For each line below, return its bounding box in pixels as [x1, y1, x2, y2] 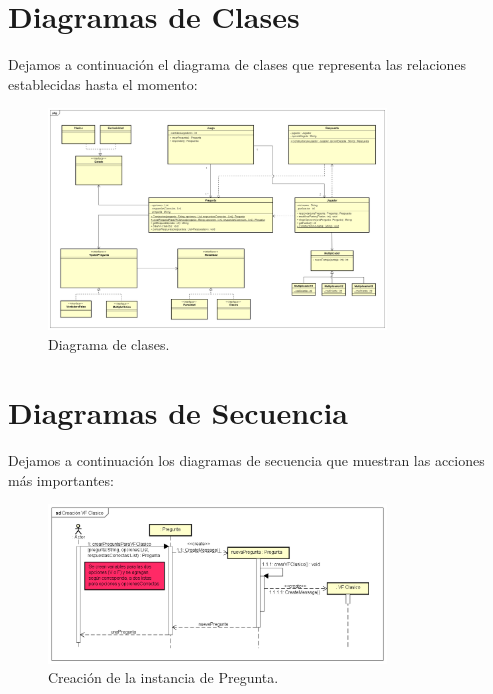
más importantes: [8, 469, 114, 490]
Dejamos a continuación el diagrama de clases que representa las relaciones [8, 54, 467, 75]
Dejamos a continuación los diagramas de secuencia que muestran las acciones [8, 450, 485, 471]
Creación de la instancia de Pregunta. [48, 667, 279, 688]
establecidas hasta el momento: [8, 73, 198, 94]
